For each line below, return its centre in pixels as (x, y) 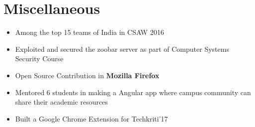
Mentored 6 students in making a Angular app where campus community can (133, 92)
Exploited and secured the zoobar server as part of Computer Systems (122, 49)
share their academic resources (62, 102)
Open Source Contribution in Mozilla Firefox (87, 75)
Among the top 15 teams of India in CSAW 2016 (89, 32)
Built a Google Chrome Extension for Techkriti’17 (91, 118)
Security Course (39, 59)
